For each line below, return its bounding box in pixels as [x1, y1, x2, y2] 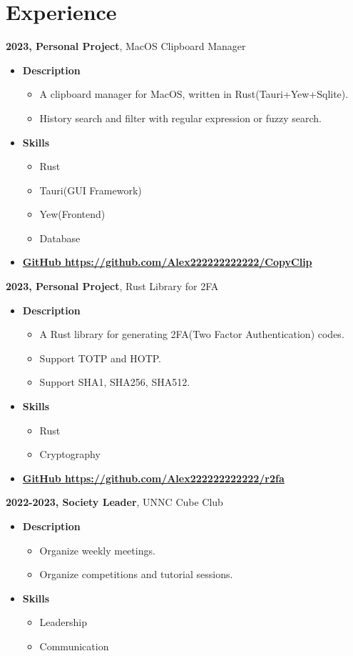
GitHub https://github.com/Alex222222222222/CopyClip [22, 254, 312, 269]
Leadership [39, 615, 88, 630]
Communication [39, 638, 109, 653]
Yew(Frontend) [39, 207, 106, 222]
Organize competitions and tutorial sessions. [39, 567, 233, 582]
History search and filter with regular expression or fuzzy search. [39, 110, 322, 125]
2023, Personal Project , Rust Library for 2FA [6, 279, 219, 294]
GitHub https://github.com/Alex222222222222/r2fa [22, 470, 285, 485]
